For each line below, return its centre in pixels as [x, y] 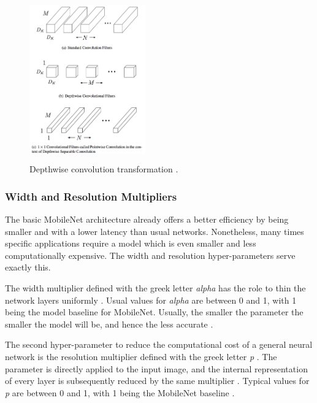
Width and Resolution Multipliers [91, 196]
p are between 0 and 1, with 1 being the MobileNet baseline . [120, 392]
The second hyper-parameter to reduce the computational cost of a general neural [159, 344]
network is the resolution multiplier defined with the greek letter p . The [141, 356]
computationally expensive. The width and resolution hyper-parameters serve [150, 255]
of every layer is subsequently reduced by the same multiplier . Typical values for [157, 381]
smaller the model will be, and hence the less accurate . [109, 324]
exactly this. [28, 267]
